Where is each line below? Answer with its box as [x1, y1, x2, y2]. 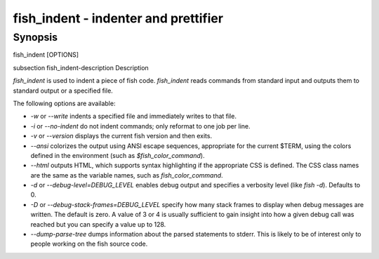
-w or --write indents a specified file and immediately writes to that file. [30, 112, 237, 121]
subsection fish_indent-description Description [13, 63, 149, 72]
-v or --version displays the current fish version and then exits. [30, 132, 213, 140]
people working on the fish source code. [30, 239, 148, 248]
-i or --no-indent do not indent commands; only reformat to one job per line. [30, 121, 251, 130]
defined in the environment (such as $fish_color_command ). [30, 151, 205, 159]
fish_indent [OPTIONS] [13, 51, 79, 59]
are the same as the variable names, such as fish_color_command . [30, 171, 224, 179]
